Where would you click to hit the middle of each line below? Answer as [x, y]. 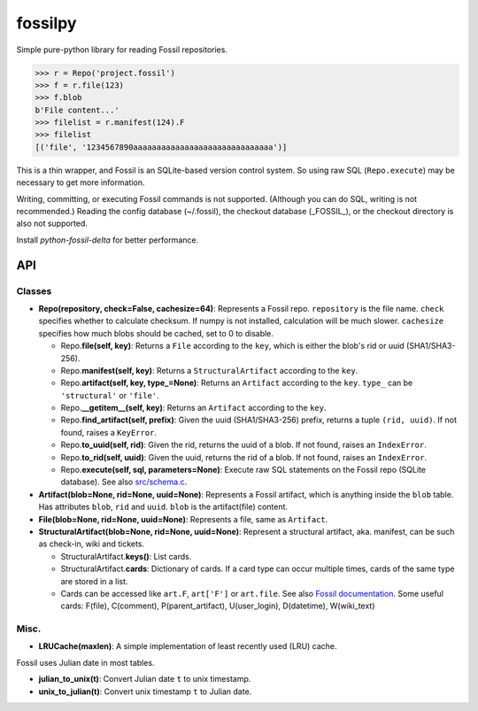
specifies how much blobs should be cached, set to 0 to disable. [156, 333]
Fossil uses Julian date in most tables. [85, 662]
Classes [34, 290]
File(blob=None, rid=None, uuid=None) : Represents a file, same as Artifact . [183, 519]
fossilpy [46, 23]
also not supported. [52, 224]
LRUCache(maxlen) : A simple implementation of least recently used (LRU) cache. [188, 646]
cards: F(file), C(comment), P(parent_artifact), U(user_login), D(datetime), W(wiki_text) [218, 606]
